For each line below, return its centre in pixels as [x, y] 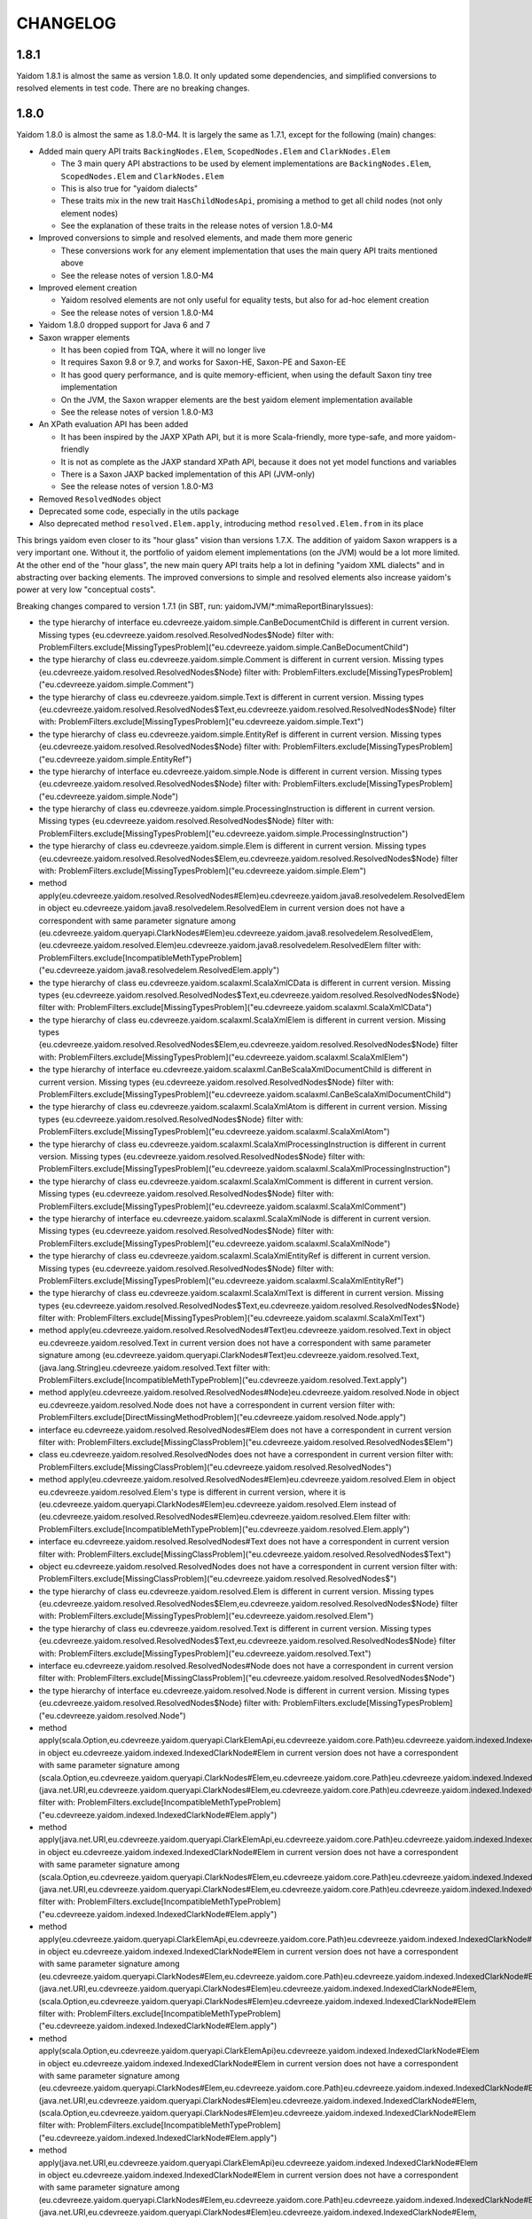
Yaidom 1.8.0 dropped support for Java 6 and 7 [124, 325]
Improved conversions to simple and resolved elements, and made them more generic [196, 238]
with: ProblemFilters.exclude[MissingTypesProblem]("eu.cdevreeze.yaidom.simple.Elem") [203, 871]
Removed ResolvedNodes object [100, 499]
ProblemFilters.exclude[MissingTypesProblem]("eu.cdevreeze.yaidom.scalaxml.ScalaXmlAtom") [214, 1132]
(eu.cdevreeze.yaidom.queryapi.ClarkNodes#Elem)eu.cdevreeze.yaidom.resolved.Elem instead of [218, 1504]
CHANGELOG [66, 23]
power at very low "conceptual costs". [86, 589]
